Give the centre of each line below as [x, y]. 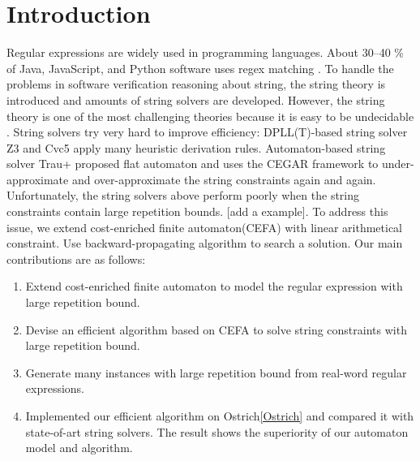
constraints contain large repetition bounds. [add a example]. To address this [197, 211]
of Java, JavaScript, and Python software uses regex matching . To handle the [200, 68]
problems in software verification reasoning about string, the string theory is [196, 84]
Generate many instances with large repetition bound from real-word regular [216, 372]
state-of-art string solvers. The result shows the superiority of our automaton [217, 431]
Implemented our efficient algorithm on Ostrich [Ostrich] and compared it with [220, 416]
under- [398, 164]
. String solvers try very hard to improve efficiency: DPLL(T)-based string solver [207, 132]
